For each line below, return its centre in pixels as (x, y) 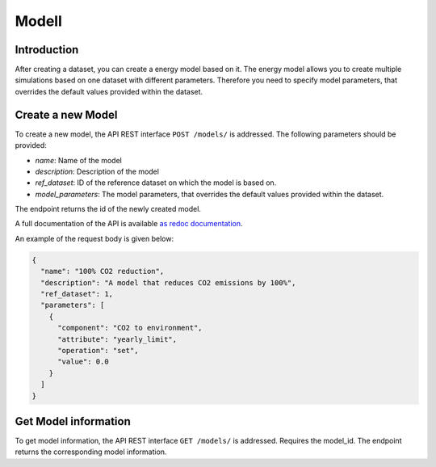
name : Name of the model (79, 160)
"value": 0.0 (83, 362)
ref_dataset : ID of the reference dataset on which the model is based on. (156, 183)
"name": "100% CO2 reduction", (103, 271)
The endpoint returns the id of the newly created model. (108, 209)
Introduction (47, 50)
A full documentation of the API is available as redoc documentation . (129, 224)
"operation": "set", (98, 350)
